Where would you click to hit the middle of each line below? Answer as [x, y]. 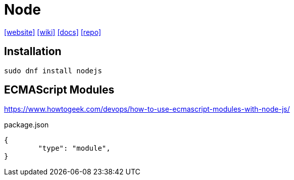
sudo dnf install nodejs [53, 71]
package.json [27, 125]
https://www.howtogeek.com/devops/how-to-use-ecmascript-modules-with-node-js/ [147, 109]
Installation [33, 52]
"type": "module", [74, 148]
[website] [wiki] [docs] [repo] [53, 32]
